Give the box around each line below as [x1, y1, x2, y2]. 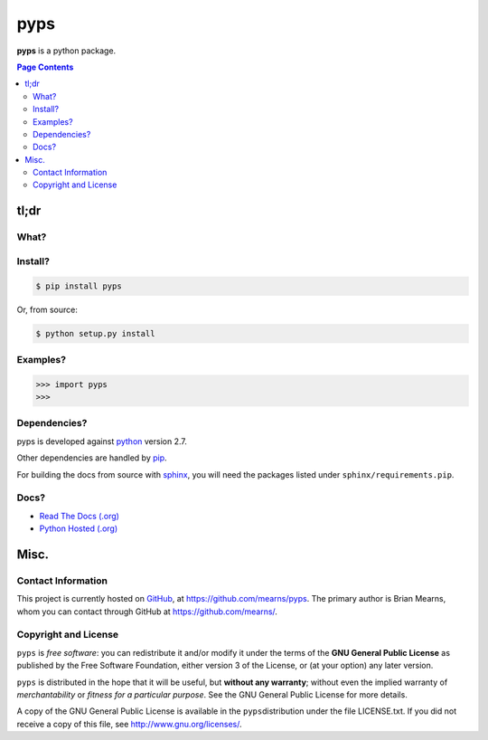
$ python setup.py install [35, 328, 155, 338]
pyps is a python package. [16, 45, 117, 56]
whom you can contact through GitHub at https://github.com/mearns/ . [16, 606, 277, 617]
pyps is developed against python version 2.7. [16, 435, 187, 447]
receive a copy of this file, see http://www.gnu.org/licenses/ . [16, 718, 243, 729]
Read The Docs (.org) [39, 510, 119, 521]
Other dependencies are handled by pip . [16, 452, 167, 463]
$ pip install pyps [35, 280, 122, 291]
